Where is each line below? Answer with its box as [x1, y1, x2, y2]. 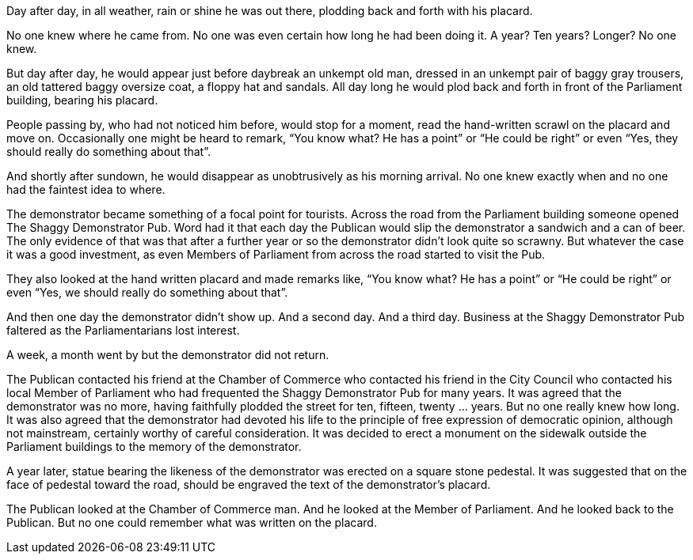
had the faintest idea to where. [6, 183, 166, 196]
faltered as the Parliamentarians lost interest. [6, 324, 240, 337]
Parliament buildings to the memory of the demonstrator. [6, 440, 302, 453]
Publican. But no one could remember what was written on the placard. [6, 516, 377, 529]
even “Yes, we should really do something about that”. [6, 286, 288, 299]
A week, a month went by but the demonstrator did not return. [6, 348, 329, 361]
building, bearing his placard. [6, 93, 158, 107]
